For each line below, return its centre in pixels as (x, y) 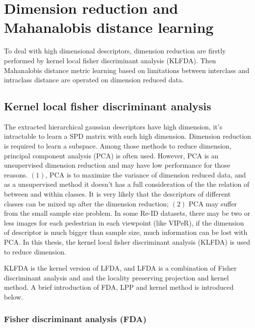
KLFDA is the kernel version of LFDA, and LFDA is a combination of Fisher (120, 268)
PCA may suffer (213, 203)
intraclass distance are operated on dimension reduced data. (94, 80)
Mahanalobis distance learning (109, 27)
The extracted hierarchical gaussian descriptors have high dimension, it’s (113, 126)
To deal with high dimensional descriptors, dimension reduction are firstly (115, 51)
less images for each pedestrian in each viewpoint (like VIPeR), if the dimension (124, 222)
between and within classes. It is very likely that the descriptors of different (117, 194)
